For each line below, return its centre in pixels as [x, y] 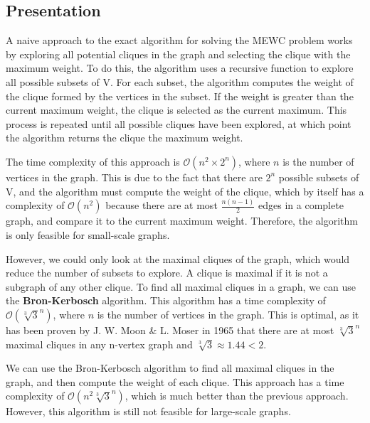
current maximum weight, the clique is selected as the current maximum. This [176, 110]
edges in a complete [301, 205]
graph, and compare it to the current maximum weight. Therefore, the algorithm [182, 221]
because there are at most [162, 205]
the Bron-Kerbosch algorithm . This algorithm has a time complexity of [166, 300]
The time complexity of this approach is [93, 161]
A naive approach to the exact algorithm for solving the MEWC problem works [179, 40]
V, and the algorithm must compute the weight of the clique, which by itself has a [185, 191]
